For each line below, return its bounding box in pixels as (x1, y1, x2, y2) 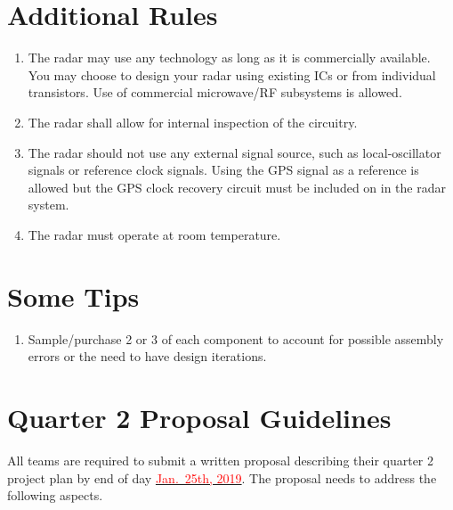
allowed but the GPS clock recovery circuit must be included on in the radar (28, 177, 446, 196)
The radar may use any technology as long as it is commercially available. (28, 48, 431, 67)
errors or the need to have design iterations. (28, 347, 267, 366)
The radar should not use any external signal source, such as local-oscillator (28, 143, 441, 161)
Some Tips (7, 277, 140, 314)
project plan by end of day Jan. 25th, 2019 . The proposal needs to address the (7, 468, 437, 487)
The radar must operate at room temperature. (28, 225, 281, 243)
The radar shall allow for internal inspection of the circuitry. (28, 112, 358, 131)
